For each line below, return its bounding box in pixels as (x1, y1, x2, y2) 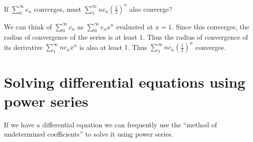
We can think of (4, 21, 52, 31)
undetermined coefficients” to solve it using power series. (4, 129, 173, 139)
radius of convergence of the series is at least (4, 32, 138, 42)
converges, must (34, 3, 82, 14)
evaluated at (116, 21, 153, 31)
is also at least (79, 42, 122, 52)
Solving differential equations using (4, 71, 246, 92)
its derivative (4, 42, 43, 52)
